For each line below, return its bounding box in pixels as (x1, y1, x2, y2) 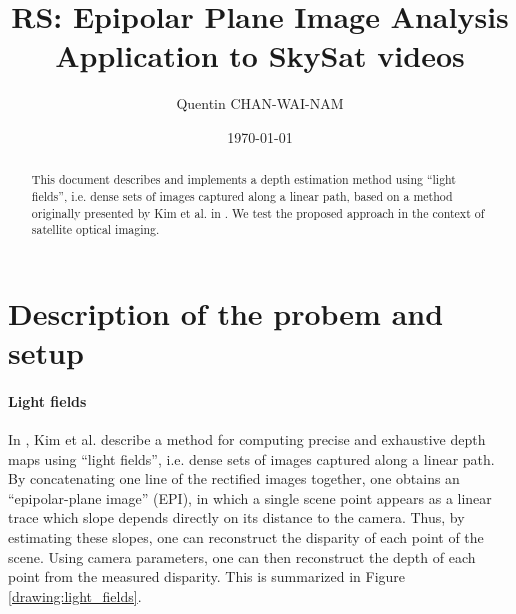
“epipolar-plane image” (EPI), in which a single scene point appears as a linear (8, 487, 492, 508)
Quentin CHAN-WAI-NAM (176, 93, 344, 114)
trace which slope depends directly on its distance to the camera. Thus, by (8, 507, 465, 528)
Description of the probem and (8, 292, 444, 333)
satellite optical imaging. (31, 221, 160, 238)
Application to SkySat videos (55, 35, 465, 76)
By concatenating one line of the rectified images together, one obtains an (8, 468, 460, 489)
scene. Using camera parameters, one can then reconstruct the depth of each (8, 546, 476, 567)
